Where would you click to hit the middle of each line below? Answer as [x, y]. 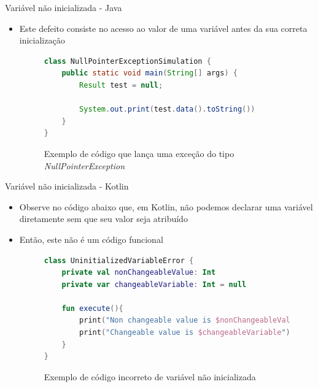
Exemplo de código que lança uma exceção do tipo [139, 153]
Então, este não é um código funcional [91, 239]
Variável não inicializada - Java [64, 7]
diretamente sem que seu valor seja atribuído [103, 219]
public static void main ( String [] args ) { [149, 73]
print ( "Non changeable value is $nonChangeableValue [189, 320]
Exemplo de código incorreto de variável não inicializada [150, 376]
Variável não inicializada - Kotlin [67, 186]
